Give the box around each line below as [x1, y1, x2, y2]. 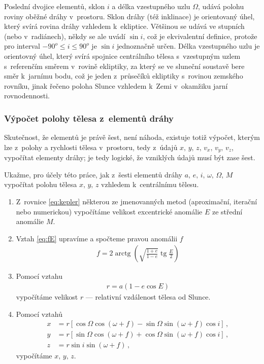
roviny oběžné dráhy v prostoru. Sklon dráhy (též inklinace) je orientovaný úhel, [4, 11, 255, 21]
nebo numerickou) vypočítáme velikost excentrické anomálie [16, 206, 203, 216]
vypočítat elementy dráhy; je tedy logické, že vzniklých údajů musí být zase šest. [4, 152, 255, 163]
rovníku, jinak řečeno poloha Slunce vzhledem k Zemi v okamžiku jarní [4, 80, 228, 91]
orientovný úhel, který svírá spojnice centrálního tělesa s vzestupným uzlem [4, 50, 241, 61]
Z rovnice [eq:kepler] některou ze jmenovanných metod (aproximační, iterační [16, 196, 257, 206]
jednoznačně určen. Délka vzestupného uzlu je [116, 41, 260, 51]
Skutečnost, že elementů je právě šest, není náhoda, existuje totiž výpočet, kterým [4, 132, 260, 142]
